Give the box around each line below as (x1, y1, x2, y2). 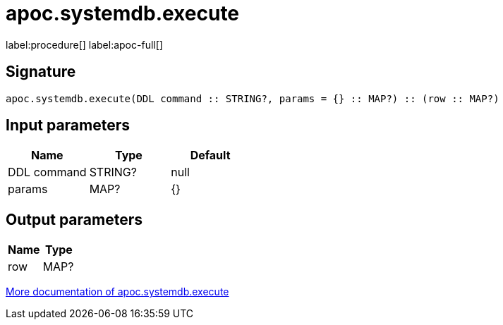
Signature (6, 63, 76, 81)
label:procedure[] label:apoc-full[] (6, 38, 163, 51)
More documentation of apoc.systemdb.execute (6, 286, 229, 298)
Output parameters (6, 210, 143, 228)
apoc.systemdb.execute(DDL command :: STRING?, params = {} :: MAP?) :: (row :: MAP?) (6, 92, 499, 104)
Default (190, 148, 231, 163)
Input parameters (6, 116, 131, 135)
